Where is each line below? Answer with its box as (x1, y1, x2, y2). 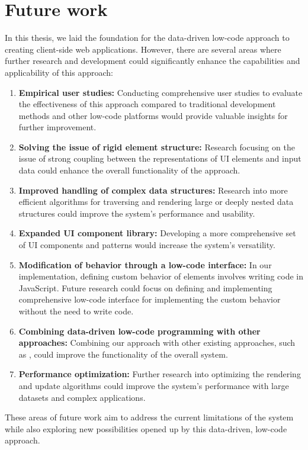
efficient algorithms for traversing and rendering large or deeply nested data (18, 195, 294, 208)
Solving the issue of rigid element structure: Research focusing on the (18, 140, 295, 153)
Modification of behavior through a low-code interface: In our (18, 258, 272, 271)
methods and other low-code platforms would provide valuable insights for (18, 109, 288, 121)
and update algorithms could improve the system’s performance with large (18, 379, 289, 391)
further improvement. (18, 121, 97, 133)
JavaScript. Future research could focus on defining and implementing (18, 281, 272, 294)
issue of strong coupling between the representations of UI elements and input (18, 152, 301, 165)
